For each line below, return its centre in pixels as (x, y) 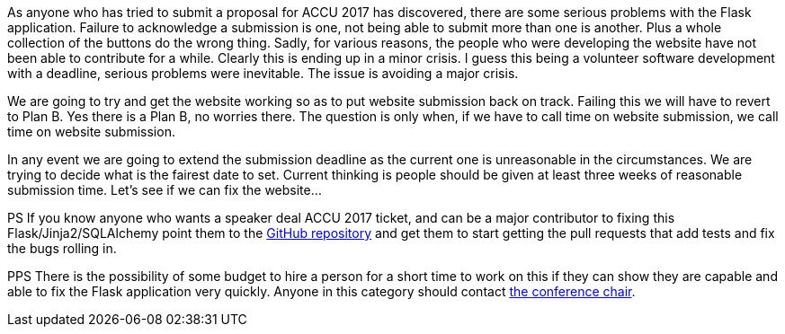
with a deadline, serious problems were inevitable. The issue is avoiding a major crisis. (263, 73)
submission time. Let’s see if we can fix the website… (165, 190)
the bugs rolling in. (62, 248)
